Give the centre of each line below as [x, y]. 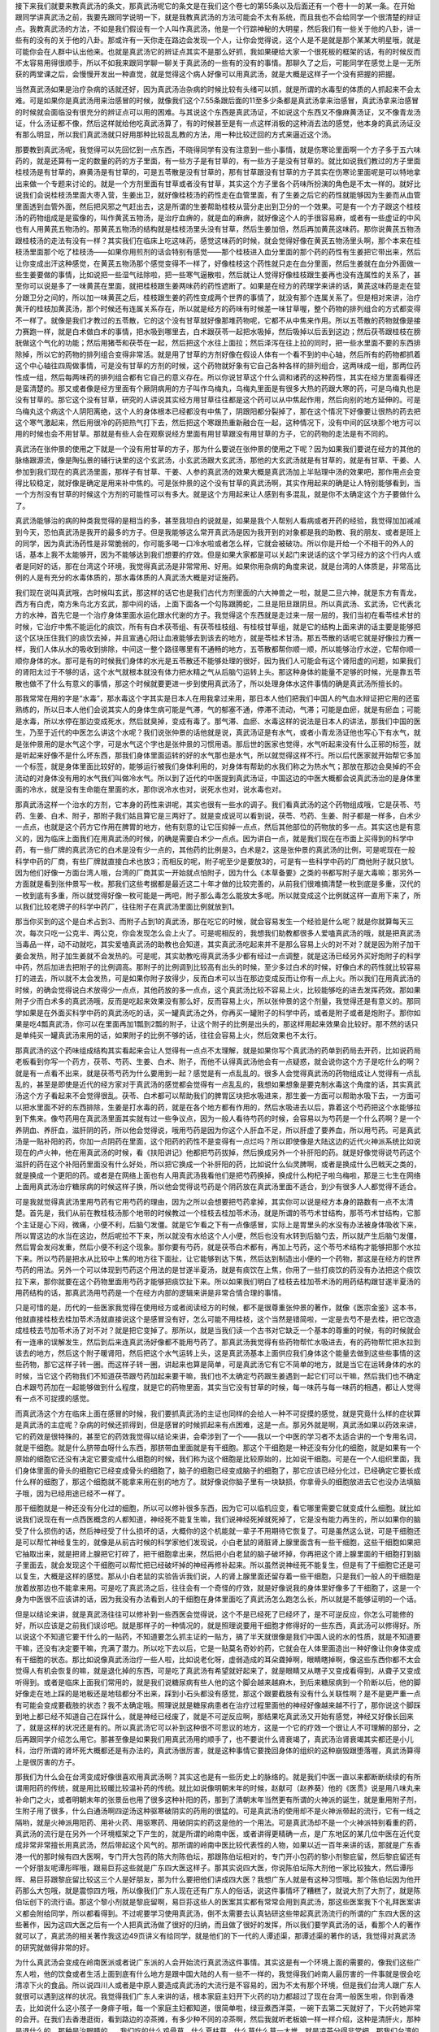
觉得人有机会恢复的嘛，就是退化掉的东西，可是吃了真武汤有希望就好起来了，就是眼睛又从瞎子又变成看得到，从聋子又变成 [218, 1671]
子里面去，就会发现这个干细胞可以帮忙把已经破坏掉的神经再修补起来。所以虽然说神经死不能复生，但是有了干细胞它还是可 [218, 1565]
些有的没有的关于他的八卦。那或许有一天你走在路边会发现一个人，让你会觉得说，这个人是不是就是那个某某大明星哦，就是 [218, 40]
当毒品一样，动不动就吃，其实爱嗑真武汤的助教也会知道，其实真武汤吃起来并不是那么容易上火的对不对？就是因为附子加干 [218, 944]
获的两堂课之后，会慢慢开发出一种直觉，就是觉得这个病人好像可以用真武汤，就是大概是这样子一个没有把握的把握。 [207, 74]
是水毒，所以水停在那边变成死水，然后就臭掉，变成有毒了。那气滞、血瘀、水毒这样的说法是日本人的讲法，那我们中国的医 [218, 721]
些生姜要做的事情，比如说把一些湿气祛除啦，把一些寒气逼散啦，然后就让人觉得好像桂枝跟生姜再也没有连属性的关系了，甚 [218, 274]
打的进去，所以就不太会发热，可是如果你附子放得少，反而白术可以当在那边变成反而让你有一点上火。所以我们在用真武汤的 [218, 979]
